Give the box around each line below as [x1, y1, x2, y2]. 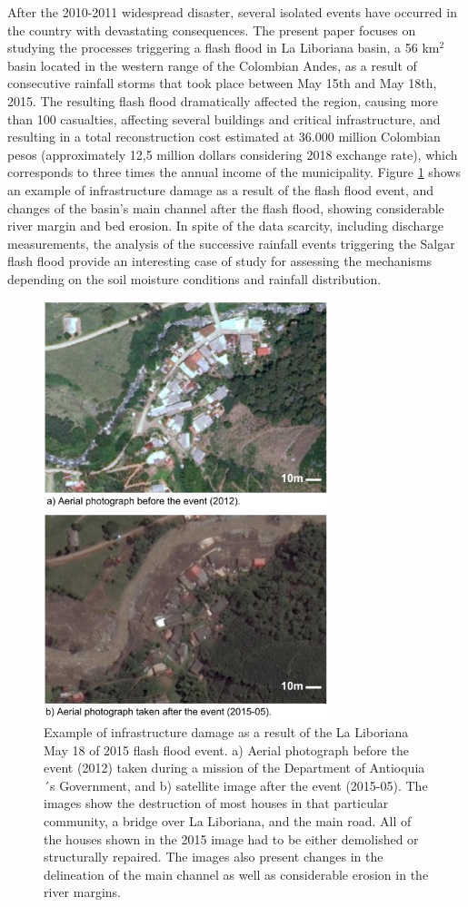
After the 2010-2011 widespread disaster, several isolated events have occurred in [7, 3, 457, 21]
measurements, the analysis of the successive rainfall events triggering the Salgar [7, 233, 455, 252]
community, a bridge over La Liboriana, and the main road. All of [44, 811, 412, 830]
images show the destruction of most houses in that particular [44, 794, 389, 813]
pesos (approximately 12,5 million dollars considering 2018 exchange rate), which [7, 144, 458, 163]
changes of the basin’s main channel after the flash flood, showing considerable [7, 198, 444, 217]
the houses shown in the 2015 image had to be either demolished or [44, 829, 419, 848]
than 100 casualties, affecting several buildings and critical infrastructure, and [7, 109, 441, 128]
